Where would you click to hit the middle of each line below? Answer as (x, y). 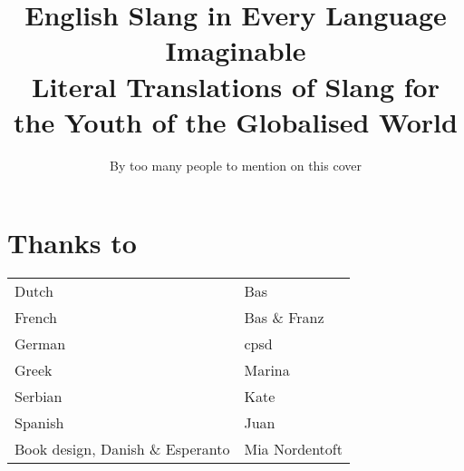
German (40, 344)
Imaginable (236, 50)
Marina (267, 370)
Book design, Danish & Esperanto (122, 449)
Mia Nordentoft (293, 449)
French (36, 318)
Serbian (39, 397)
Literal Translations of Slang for (236, 86)
